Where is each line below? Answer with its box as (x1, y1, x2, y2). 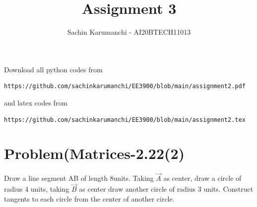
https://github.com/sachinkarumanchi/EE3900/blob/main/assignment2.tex (4, 116, 246, 123)
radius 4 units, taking (4, 184, 69, 194)
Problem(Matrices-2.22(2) (4, 143, 185, 163)
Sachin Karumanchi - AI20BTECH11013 (67, 27, 191, 37)
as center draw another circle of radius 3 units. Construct (79, 184, 254, 194)
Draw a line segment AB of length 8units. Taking (4, 173, 154, 183)
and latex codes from (4, 97, 68, 107)
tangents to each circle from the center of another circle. (4, 193, 175, 204)
